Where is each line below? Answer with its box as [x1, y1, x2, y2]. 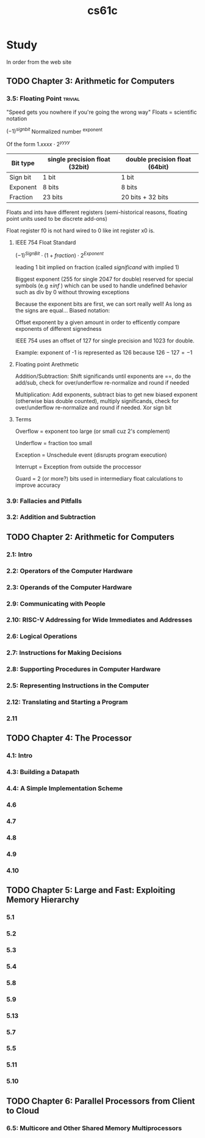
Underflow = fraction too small [15, 439, 93, 446]
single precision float [48, 155, 111, 163]
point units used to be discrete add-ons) [6, 215, 108, 222]
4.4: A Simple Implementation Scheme [6, 784, 123, 793]
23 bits [42, 193, 63, 201]
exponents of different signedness [15, 325, 102, 332]
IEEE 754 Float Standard [15, 238, 76, 246]
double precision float [126, 155, 191, 163]
